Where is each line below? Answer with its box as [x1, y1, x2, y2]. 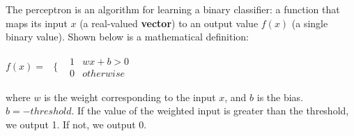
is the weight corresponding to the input [44, 89, 216, 104]
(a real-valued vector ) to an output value [79, 15, 259, 30]
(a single [291, 15, 328, 30]
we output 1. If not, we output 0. [6, 117, 147, 132]
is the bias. [256, 89, 304, 104]
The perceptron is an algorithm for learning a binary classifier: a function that [6, 2, 340, 16]
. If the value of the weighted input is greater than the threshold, [71, 103, 349, 118]
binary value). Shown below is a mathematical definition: [6, 29, 249, 44]
